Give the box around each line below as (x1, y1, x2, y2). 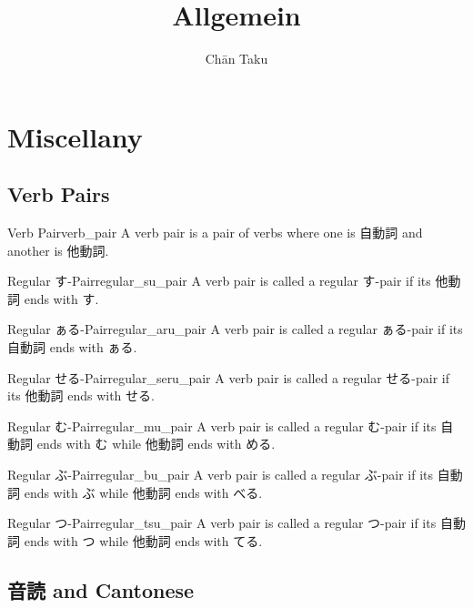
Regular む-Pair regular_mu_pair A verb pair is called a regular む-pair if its (7, 416, 437, 435)
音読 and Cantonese (7, 575, 195, 603)
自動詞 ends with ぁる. (7, 338, 137, 357)
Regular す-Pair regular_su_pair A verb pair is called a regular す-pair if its (7, 271, 431, 290)
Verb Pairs (7, 180, 110, 208)
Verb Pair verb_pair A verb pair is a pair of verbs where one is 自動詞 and (7, 223, 423, 242)
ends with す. (24, 289, 99, 308)
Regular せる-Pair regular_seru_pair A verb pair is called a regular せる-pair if (7, 368, 449, 387)
